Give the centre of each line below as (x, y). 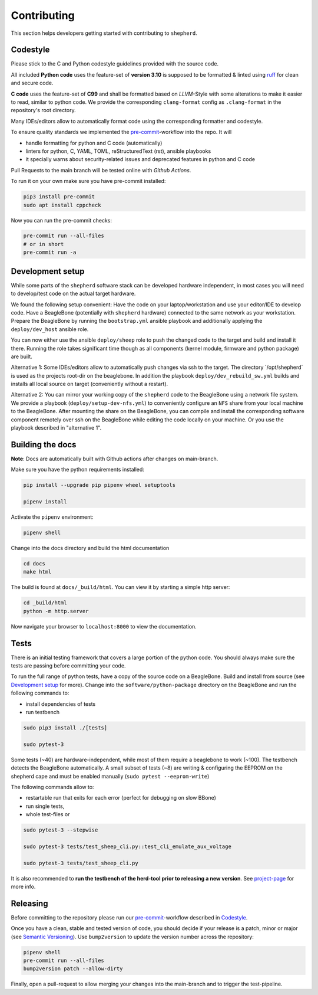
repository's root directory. (43, 110)
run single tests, (45, 806)
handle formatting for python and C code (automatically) (94, 143)
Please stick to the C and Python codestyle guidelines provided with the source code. (115, 64)
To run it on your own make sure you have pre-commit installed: (88, 181)
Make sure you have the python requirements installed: (77, 470)
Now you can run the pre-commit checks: (61, 220)
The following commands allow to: (52, 787)
